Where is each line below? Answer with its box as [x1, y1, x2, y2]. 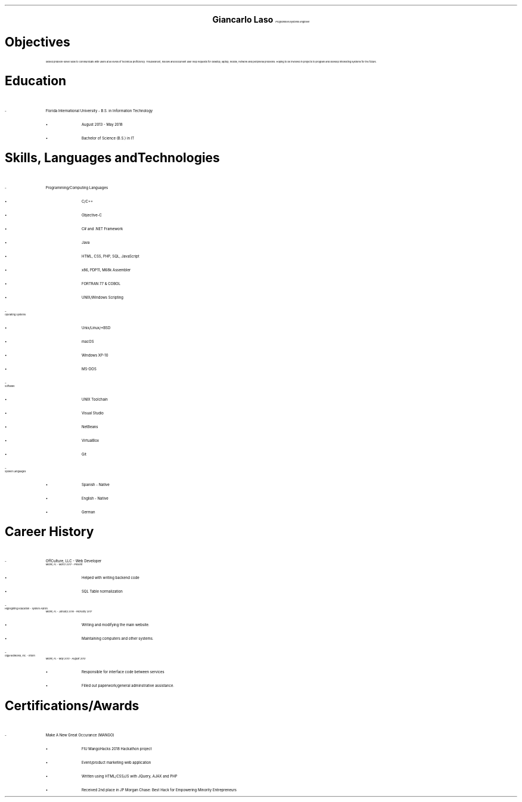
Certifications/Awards [5, 698, 139, 713]
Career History [5, 524, 94, 539]
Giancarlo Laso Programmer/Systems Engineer [212, 14, 310, 24]
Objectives [5, 35, 70, 50]
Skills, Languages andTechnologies [5, 150, 220, 166]
